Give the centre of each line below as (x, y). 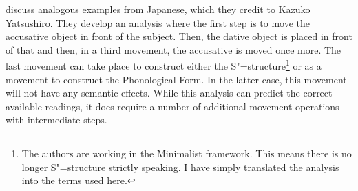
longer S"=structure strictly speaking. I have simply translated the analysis (180, 167)
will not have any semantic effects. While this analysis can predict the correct (169, 93)
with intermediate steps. (56, 120)
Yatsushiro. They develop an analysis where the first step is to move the (158, 22)
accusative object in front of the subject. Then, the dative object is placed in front (179, 36)
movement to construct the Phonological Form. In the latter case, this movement (176, 79)
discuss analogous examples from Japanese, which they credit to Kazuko (158, 9)
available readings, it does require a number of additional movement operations (172, 106)
